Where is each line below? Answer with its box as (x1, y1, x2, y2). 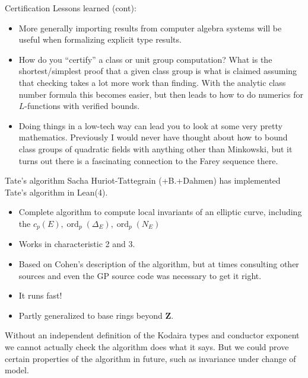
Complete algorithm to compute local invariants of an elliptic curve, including (18, 206, 302, 218)
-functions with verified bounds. (24, 100, 140, 112)
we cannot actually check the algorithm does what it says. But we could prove (5, 340, 289, 353)
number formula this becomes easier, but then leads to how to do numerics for (18, 88, 304, 100)
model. (5, 364, 29, 376)
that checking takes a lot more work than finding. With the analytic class (18, 76, 286, 88)
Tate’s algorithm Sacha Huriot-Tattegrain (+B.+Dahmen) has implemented (5, 174, 281, 187)
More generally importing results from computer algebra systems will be (18, 21, 282, 34)
